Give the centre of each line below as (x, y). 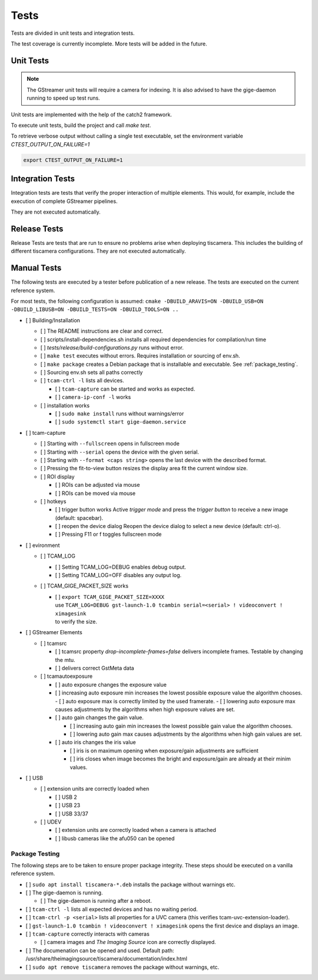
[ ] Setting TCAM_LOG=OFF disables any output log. (118, 575)
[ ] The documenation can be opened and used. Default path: (100, 950)
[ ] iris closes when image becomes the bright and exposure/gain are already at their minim (180, 759)
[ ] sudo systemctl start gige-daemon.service (121, 422)
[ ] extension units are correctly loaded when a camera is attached (135, 830)
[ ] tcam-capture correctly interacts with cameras (87, 934)
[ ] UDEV (51, 822)
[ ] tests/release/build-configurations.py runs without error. (112, 348)
